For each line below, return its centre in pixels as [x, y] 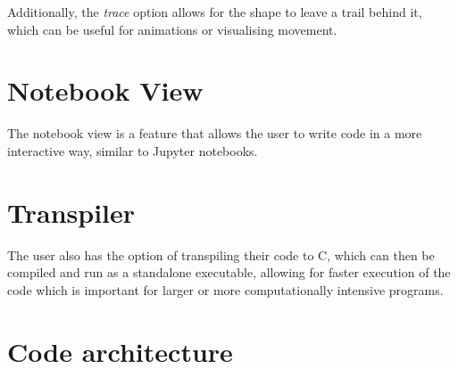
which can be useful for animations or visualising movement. [172, 29]
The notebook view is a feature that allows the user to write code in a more [215, 133]
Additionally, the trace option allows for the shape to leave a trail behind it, [215, 12]
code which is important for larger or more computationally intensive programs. [225, 289]
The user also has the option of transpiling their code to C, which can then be [221, 254]
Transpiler [71, 212]
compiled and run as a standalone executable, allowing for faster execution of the [229, 272]
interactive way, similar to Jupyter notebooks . [133, 150]
